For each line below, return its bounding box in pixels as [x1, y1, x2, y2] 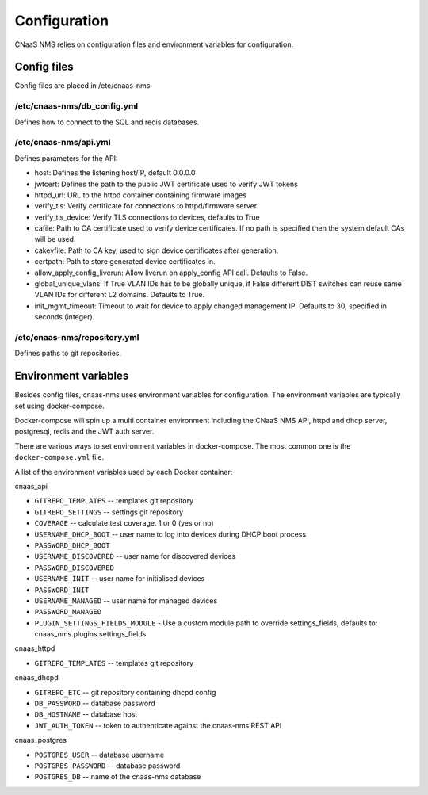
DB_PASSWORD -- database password [34, 698, 156, 709]
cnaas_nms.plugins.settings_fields [34, 629, 147, 639]
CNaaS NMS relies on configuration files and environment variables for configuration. [14, 40, 293, 49]
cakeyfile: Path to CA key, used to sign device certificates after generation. [34, 246, 279, 255]
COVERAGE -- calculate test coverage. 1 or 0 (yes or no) [34, 518, 214, 528]
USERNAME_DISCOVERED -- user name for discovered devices [34, 552, 236, 561]
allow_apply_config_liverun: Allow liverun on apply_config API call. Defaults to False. [34, 268, 308, 277]
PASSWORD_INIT [34, 585, 90, 594]
